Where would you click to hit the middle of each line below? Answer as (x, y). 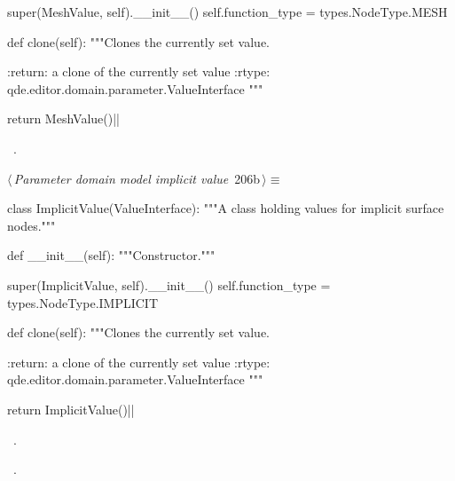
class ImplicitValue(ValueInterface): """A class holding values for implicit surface (226, 208)
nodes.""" (31, 225)
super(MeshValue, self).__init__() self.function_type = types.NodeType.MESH (227, 12)
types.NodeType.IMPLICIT (83, 302)
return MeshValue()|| (63, 118)
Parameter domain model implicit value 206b (137, 178)
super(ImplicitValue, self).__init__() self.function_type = (169, 284)
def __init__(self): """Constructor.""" (111, 255)
